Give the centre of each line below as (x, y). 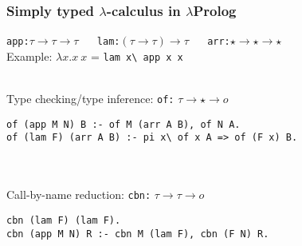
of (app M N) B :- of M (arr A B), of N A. (124, 124)
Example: (29, 56)
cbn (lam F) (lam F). (64, 220)
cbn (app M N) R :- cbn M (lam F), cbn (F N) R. (138, 234)
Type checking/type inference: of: (90, 99)
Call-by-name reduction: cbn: (79, 194)
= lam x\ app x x (137, 56)
